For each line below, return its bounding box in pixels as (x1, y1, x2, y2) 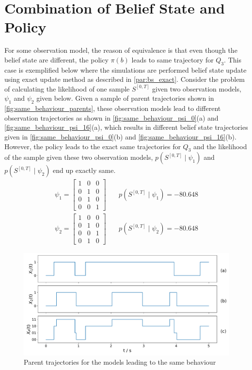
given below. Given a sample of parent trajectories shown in (36, 93, 214, 103)
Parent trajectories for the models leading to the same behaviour (24, 357, 216, 367)
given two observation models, (152, 83, 241, 93)
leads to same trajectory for (131, 54, 214, 64)
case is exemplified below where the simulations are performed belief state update (4, 64, 247, 75)
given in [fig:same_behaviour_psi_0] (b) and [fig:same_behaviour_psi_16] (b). (4, 132, 236, 142)
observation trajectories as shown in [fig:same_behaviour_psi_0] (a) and (4, 112, 219, 123)
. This (224, 54, 241, 64)
